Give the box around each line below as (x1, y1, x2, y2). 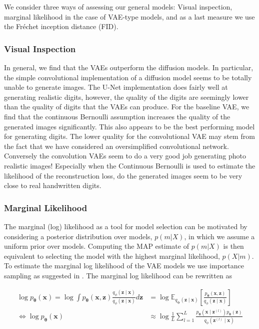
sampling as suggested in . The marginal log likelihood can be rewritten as (4, 270, 232, 280)
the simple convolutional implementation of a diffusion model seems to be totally (4, 72, 252, 82)
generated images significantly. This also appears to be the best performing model (4, 121, 255, 131)
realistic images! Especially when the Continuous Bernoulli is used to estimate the (4, 160, 255, 171)
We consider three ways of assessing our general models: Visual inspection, (4, 2, 232, 12)
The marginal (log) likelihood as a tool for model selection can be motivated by (4, 221, 247, 231)
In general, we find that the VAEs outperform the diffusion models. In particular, (4, 62, 253, 72)
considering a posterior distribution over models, (4, 231, 152, 241)
